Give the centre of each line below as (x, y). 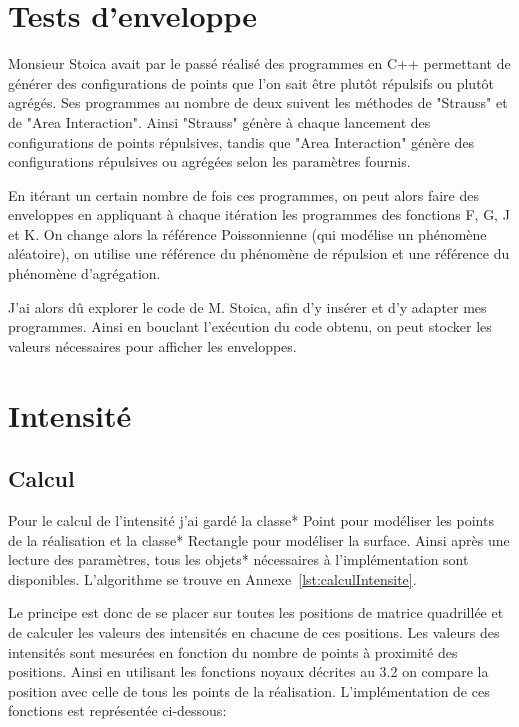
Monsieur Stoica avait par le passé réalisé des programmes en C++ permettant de (259, 63)
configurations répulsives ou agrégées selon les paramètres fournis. (209, 161)
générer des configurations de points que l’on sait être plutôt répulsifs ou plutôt (251, 82)
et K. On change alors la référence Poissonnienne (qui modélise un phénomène (247, 233)
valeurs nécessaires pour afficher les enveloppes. (152, 345)
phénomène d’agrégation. (84, 273)
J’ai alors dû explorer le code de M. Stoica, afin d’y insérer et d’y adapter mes (247, 306)
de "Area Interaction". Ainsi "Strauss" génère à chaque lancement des (219, 121)
